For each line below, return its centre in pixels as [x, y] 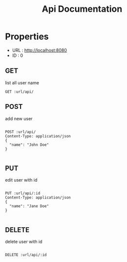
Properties [27, 37]
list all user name [22, 82]
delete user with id [24, 242]
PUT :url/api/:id [23, 193]
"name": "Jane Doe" [29, 206]
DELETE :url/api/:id [26, 255]
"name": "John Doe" [29, 145]
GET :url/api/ [20, 92]
